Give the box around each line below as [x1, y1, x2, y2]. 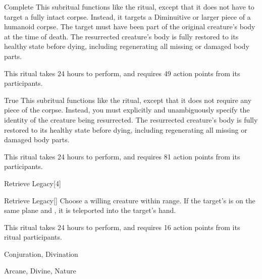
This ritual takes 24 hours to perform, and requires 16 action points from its [4, 221, 240, 232]
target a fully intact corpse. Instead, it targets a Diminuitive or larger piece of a [4, 11, 251, 22]
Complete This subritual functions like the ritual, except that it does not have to [4, 2, 254, 12]
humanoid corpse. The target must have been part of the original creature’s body [4, 21, 255, 32]
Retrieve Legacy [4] [4, 178, 61, 188]
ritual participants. [4, 232, 62, 242]
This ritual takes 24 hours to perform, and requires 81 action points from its [4, 151, 240, 161]
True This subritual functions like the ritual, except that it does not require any [4, 94, 252, 105]
